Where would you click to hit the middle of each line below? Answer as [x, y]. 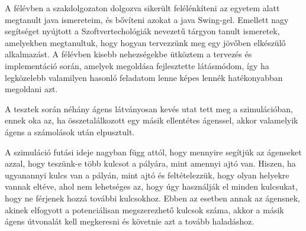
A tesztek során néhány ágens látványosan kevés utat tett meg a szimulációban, [149, 108]
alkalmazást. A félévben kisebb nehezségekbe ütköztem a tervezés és [128, 54]
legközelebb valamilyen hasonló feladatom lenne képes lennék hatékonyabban [144, 77]
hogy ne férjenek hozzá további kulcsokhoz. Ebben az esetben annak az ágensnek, [153, 198]
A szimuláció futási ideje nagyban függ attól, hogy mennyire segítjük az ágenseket [153, 152]
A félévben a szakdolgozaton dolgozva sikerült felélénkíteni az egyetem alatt [142, 8]
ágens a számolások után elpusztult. [70, 131]
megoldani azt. [31, 89]
